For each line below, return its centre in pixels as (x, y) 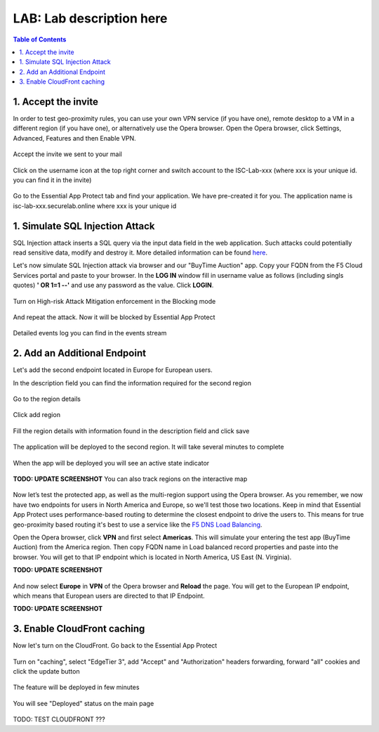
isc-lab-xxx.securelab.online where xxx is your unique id (95, 206)
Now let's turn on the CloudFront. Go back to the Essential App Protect (115, 646)
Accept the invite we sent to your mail (67, 154)
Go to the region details (47, 399)
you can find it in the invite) (52, 180)
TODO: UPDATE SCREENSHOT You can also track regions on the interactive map (130, 479)
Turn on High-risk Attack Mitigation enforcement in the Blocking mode (114, 301)
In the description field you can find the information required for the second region (132, 383)
